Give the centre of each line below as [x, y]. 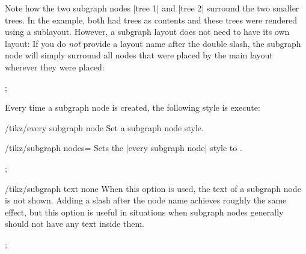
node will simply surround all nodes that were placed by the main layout [139, 55]
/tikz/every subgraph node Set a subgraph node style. [104, 127]
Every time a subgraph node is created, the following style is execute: [133, 107]
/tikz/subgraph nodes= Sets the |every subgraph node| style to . [124, 148]
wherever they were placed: [55, 67]
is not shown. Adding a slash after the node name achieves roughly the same [146, 200]
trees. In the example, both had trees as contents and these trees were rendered [151, 20]
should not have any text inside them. [75, 224]
